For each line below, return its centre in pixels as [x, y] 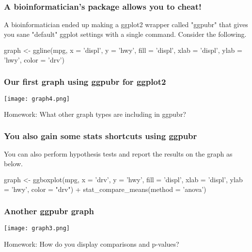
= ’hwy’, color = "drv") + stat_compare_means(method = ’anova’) [105, 189]
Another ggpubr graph [49, 211]
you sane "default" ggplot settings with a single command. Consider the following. [125, 34]
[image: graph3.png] [37, 228]
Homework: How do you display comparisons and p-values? [92, 244]
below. [13, 163]
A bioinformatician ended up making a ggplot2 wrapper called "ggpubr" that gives [126, 24]
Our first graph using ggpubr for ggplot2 [85, 81]
